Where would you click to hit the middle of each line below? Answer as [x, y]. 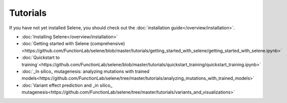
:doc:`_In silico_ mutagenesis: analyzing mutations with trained [86, 71]
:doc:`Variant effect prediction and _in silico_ [67, 85]
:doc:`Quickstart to [41, 57]
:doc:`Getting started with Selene [55, 44]
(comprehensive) [108, 44]
